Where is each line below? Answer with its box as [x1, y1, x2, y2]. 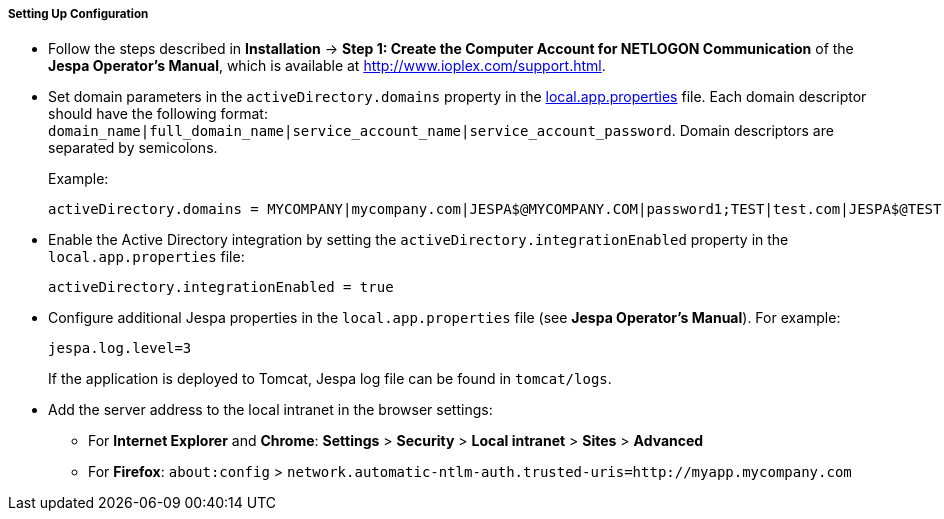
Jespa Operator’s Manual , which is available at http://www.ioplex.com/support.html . [48, 57, 606, 75]
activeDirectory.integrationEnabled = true [48, 279, 394, 296]
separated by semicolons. [48, 139, 218, 157]
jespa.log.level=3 [48, 340, 192, 357]
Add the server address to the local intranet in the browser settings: [48, 401, 493, 419]
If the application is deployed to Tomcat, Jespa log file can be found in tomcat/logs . [48, 370, 612, 388]
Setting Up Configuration [8, 7, 149, 21]
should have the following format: [48, 105, 268, 123]
